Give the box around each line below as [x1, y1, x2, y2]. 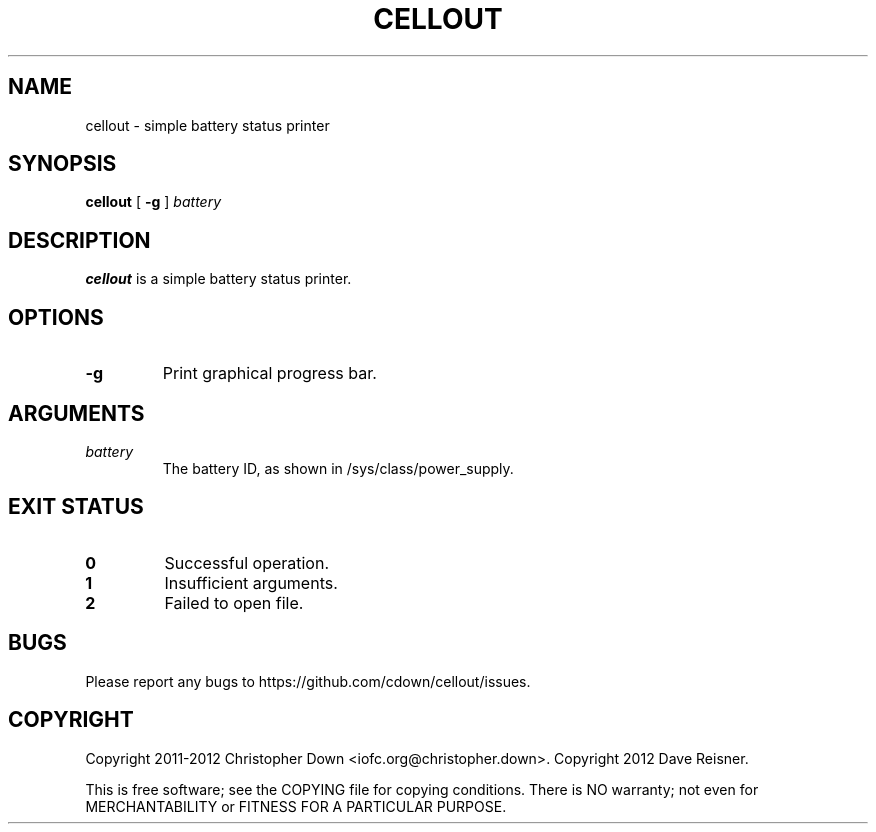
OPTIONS [8, 304, 104, 330]
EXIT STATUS [8, 494, 144, 520]
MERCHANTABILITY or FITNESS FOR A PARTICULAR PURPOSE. [85, 797, 507, 815]
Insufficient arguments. [164, 572, 338, 593]
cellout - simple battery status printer [85, 116, 330, 134]
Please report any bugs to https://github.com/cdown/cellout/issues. [85, 672, 531, 690]
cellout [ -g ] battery [85, 193, 222, 211]
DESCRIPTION [8, 227, 151, 253]
